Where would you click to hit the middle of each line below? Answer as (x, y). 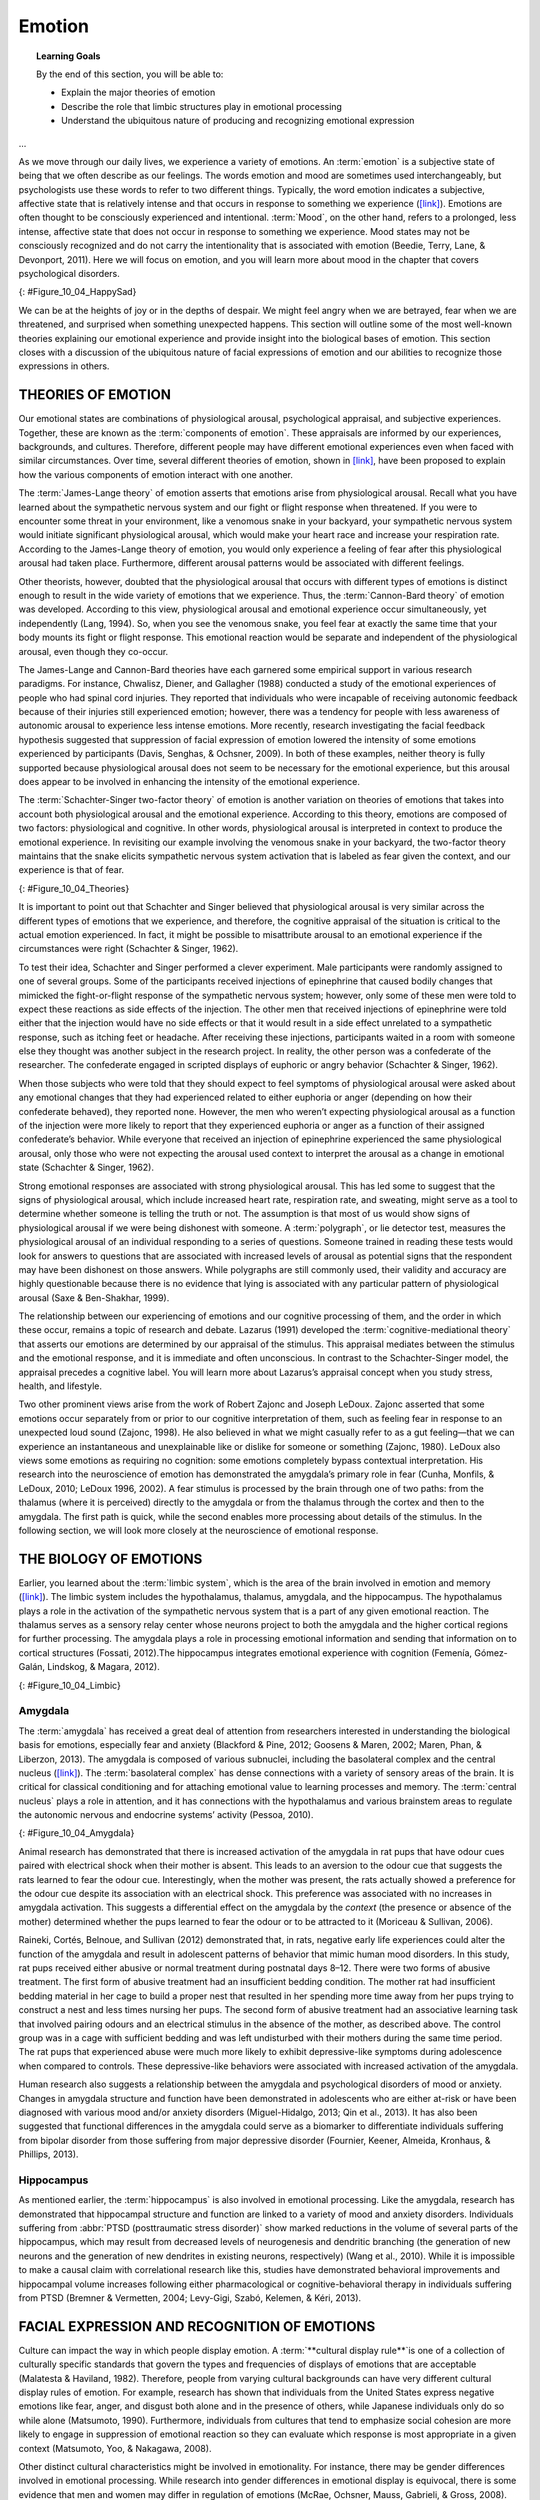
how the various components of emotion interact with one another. (156, 474)
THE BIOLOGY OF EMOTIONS (110, 1558)
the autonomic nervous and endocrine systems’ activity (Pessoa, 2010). (166, 1815)
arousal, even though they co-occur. (93, 651)
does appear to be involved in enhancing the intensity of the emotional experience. (189, 782)
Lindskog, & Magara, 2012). (103, 1667)
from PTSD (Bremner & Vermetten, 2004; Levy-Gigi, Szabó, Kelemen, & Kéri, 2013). (190, 2297)
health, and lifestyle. (60, 1386)
